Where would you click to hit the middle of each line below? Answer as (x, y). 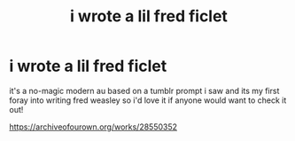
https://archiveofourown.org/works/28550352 (93, 127)
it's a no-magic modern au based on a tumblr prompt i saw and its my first (144, 90)
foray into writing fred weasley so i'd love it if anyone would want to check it (148, 100)
